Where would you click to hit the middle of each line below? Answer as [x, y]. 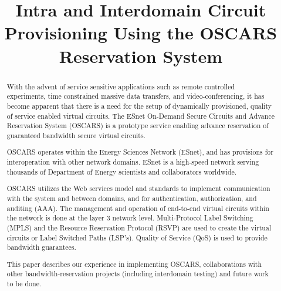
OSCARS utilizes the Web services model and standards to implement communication [138, 188]
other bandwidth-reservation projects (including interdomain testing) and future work [138, 274]
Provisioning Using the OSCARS [141, 33]
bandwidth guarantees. [41, 247]
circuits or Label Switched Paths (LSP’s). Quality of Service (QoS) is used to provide [137, 237]
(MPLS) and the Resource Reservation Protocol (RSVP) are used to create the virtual [139, 227]
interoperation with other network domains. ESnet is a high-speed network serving [133, 162]
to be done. [24, 284]
